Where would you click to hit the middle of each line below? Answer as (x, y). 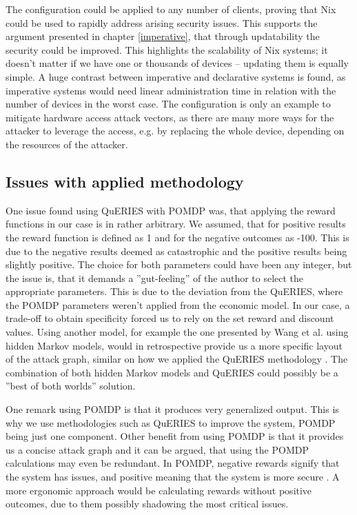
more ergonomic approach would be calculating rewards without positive (159, 490)
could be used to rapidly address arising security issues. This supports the (162, 22)
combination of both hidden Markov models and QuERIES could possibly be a (172, 372)
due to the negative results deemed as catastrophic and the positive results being (176, 251)
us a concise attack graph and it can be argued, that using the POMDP (157, 449)
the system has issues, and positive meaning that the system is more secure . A (173, 477)
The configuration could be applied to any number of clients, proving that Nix (171, 9)
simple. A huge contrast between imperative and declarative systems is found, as (176, 76)
